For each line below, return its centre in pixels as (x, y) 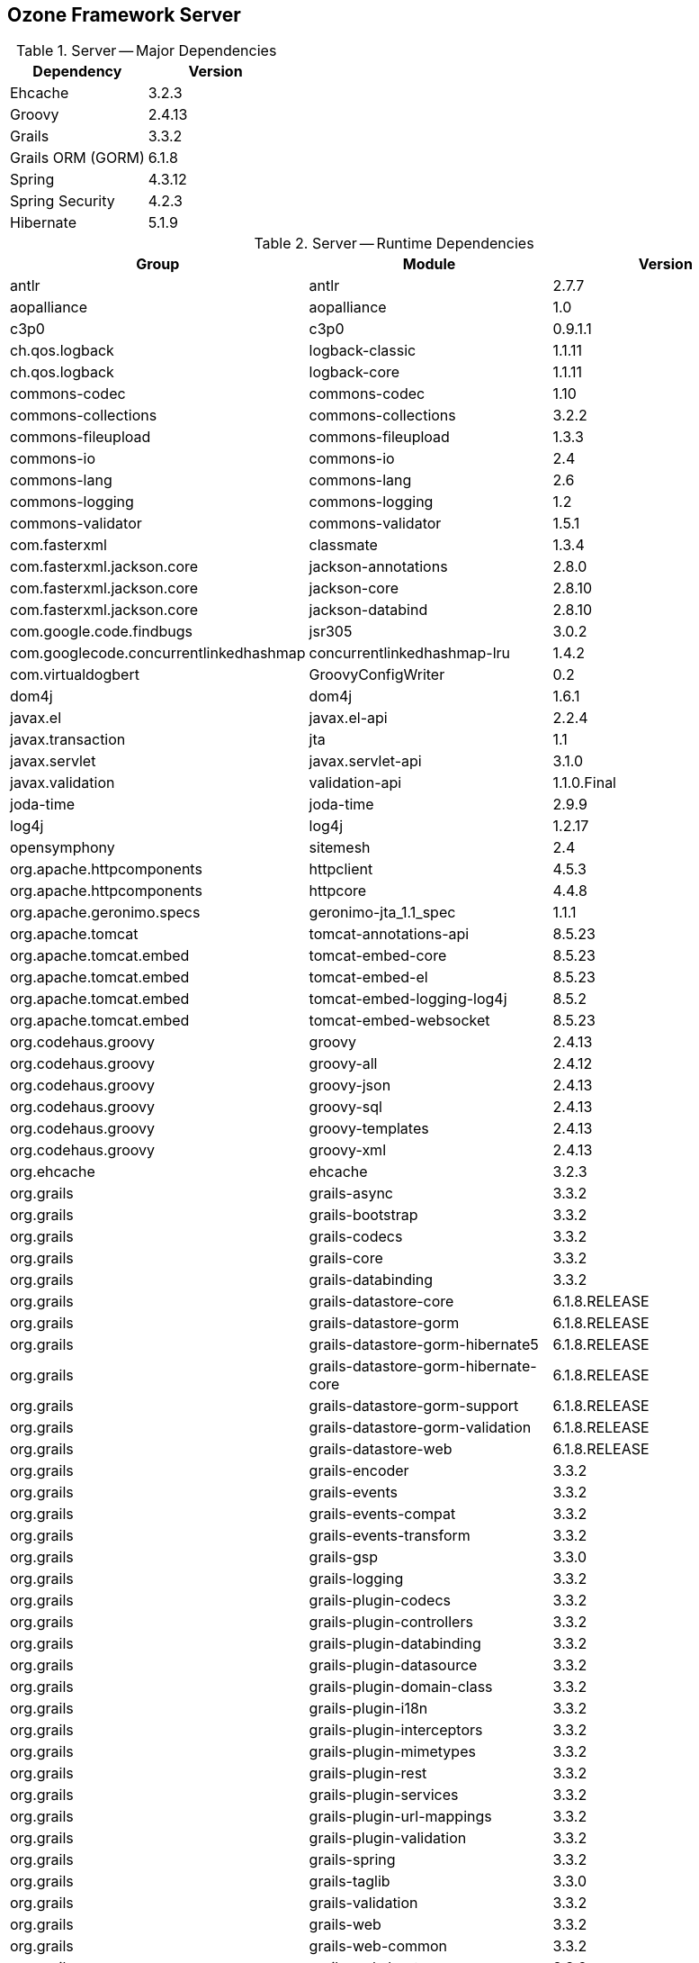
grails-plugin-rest (368, 1773)
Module (429, 264)
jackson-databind (368, 610)
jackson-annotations (378, 567)
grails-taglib (349, 1882)
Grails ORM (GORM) (77, 158)
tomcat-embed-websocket (399, 1021)
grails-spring (352, 1860)
